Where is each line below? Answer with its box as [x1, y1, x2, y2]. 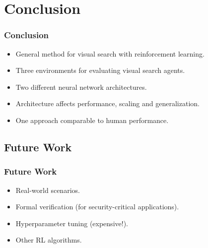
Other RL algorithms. [15, 235, 82, 245]
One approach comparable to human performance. [15, 115, 169, 125]
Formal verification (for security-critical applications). [15, 201, 179, 212]
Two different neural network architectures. [15, 81, 147, 92]
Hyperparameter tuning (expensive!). [15, 218, 128, 228]
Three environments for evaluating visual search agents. [15, 65, 185, 75]
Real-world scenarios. [15, 185, 80, 195]
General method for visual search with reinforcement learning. [15, 48, 205, 59]
